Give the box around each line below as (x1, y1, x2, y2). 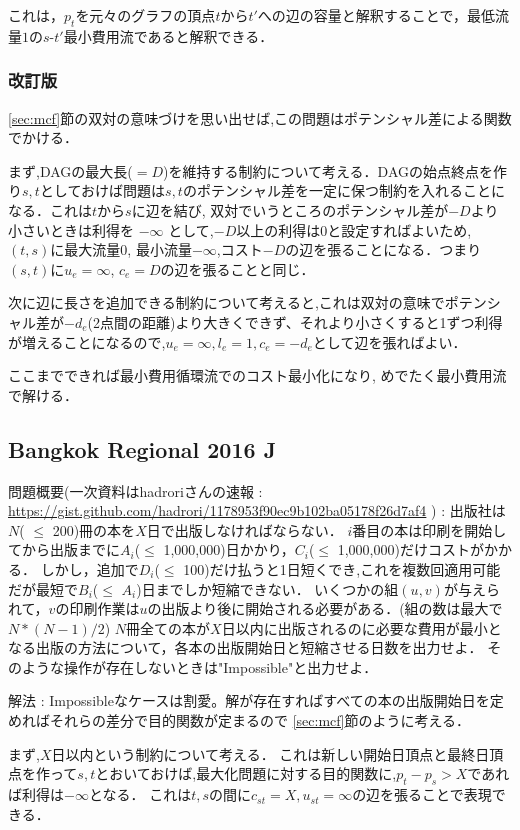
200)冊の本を (52, 519, 136, 540)
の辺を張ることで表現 (352, 784, 492, 805)
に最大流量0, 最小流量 (50, 239, 192, 260)
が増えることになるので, (8, 331, 166, 352)
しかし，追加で (40, 558, 139, 579)
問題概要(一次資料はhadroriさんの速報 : (8, 480, 263, 501)
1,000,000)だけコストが (337, 539, 484, 560)
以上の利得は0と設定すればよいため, (236, 219, 472, 240)
